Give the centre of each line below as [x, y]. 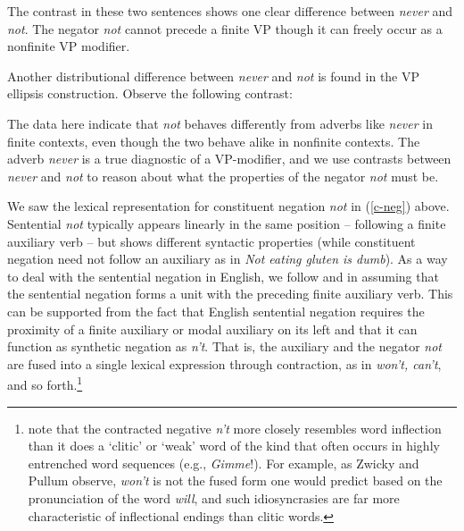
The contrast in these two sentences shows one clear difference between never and [230, 11]
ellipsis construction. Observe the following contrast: [150, 93]
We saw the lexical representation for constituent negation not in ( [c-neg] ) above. [228, 206]
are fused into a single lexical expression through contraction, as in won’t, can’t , [224, 363]
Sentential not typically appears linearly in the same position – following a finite [227, 223]
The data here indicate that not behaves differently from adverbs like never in [220, 123]
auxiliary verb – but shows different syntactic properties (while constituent [211, 241]
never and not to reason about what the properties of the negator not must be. [223, 176]
